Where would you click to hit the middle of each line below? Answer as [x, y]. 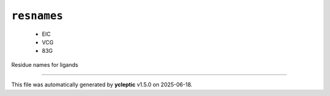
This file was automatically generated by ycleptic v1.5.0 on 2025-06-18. [102, 84]
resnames [37, 16]
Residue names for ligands [45, 64]
